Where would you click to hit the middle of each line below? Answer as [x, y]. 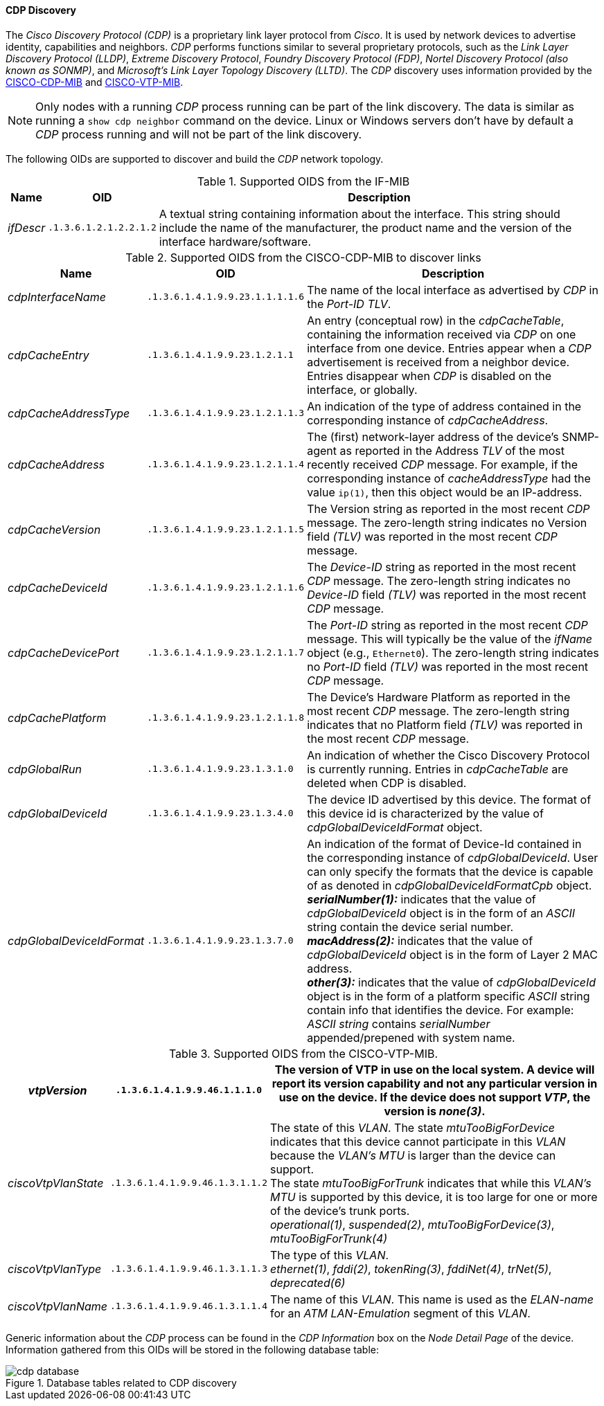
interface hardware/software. [235, 241]
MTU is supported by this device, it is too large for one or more [434, 1197]
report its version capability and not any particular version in [435, 1083]
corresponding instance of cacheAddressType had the [449, 478]
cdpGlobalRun [45, 769]
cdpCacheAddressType [69, 413]
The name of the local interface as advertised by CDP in [453, 290]
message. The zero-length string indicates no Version [447, 522]
